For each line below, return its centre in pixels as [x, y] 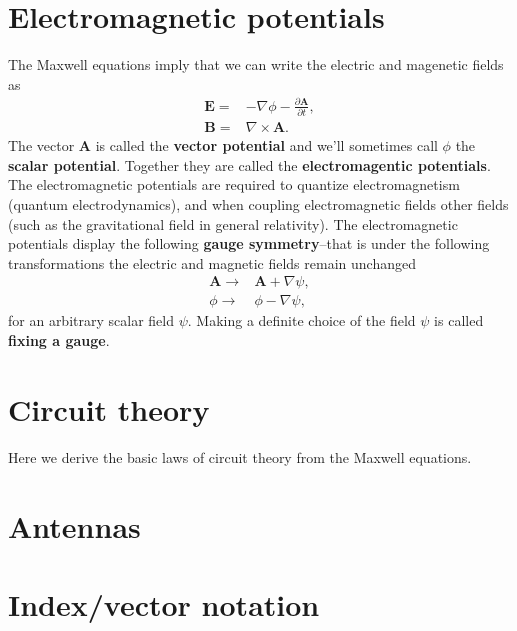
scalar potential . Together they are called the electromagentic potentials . [249, 164]
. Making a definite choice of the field [301, 320]
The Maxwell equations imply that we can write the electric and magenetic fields [256, 64]
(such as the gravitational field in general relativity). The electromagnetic [233, 223]
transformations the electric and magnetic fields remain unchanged [212, 262]
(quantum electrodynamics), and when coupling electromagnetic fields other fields [258, 203]
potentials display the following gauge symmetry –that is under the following [249, 243]
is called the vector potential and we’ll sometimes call [266, 145]
